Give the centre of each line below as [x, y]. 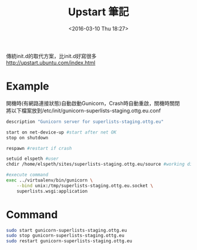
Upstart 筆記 [98, 12]
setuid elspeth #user [33, 159]
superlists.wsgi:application [52, 191]
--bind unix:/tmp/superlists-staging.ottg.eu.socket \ [85, 186]
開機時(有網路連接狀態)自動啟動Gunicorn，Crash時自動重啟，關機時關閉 [93, 103]
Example [28, 86]
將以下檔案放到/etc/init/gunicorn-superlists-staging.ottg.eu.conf [84, 110]
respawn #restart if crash [39, 148]
